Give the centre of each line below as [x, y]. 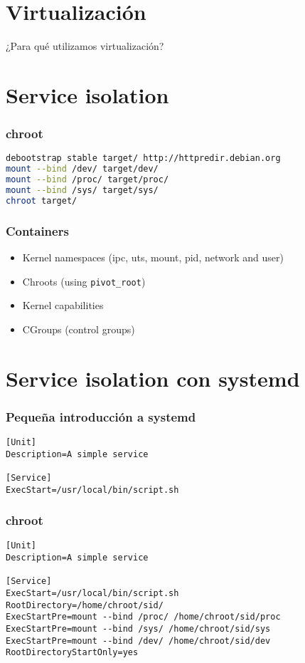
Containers [37, 230]
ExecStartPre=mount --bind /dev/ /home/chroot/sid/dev [138, 641]
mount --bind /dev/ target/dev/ [82, 169]
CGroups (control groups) [79, 329]
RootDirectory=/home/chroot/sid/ [85, 605]
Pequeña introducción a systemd [101, 416]
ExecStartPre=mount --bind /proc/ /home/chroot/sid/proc [143, 617]
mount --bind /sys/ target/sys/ [82, 190]
